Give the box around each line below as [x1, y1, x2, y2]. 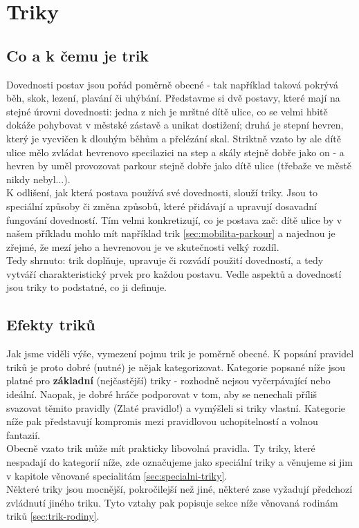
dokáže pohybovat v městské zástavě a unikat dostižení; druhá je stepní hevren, [6, 117, 344, 132]
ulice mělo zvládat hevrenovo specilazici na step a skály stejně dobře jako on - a [6, 144, 344, 159]
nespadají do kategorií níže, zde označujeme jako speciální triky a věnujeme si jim [6, 455, 353, 469]
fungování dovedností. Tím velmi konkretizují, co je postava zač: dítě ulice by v [6, 212, 342, 227]
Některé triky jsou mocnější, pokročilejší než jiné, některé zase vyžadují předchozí [6, 482, 353, 496]
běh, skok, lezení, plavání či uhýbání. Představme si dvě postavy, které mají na [6, 91, 340, 105]
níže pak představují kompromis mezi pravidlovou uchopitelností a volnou [6, 414, 318, 428]
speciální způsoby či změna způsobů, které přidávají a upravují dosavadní [6, 198, 317, 213]
